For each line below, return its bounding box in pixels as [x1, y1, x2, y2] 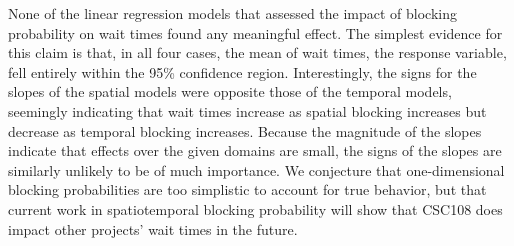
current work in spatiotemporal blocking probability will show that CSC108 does [8, 198, 503, 219]
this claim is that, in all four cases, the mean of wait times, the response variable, [8, 42, 507, 63]
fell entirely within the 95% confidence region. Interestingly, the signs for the [8, 61, 477, 82]
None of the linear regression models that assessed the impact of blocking [8, 3, 458, 23]
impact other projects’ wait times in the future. [8, 218, 298, 239]
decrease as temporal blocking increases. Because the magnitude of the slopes [8, 120, 482, 141]
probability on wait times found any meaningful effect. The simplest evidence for [8, 22, 503, 43]
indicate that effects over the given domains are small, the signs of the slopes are [8, 140, 502, 161]
